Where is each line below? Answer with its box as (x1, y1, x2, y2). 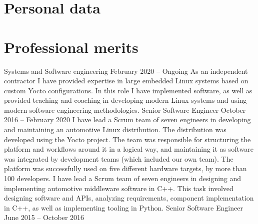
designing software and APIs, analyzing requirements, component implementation (4, 193, 254, 203)
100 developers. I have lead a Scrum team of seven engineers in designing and (4, 173, 241, 184)
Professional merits (4, 36, 138, 57)
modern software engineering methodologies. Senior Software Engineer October (4, 104, 246, 115)
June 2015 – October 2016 (4, 212, 84, 223)
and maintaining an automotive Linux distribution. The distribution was (4, 124, 226, 135)
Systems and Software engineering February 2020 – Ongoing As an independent (4, 65, 248, 76)
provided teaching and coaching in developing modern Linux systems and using (4, 95, 247, 105)
